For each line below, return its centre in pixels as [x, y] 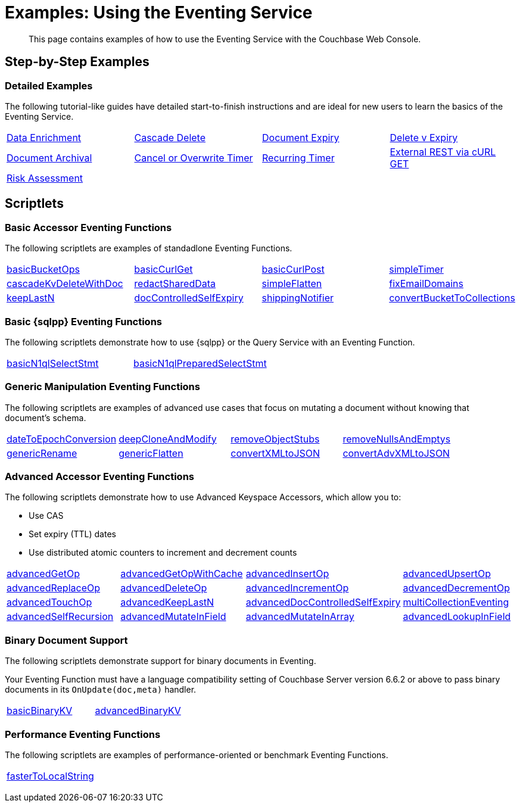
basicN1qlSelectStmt [53, 363]
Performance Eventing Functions [83, 734]
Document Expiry [301, 137]
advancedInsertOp [287, 574]
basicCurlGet [164, 269]
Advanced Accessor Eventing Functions [99, 477]
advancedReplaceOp [54, 588]
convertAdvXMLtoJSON [396, 453]
